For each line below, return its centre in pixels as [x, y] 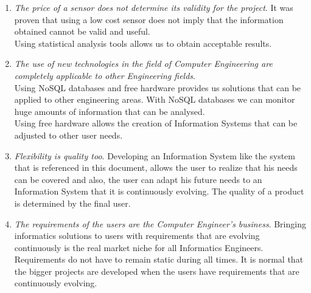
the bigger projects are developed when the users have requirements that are [157, 271]
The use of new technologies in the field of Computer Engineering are [143, 64]
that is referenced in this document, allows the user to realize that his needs [156, 167]
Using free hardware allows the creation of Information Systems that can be [156, 123]
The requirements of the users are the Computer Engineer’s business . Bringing [160, 223]
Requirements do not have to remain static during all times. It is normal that [159, 259]
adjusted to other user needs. [68, 135]
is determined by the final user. [72, 203]
